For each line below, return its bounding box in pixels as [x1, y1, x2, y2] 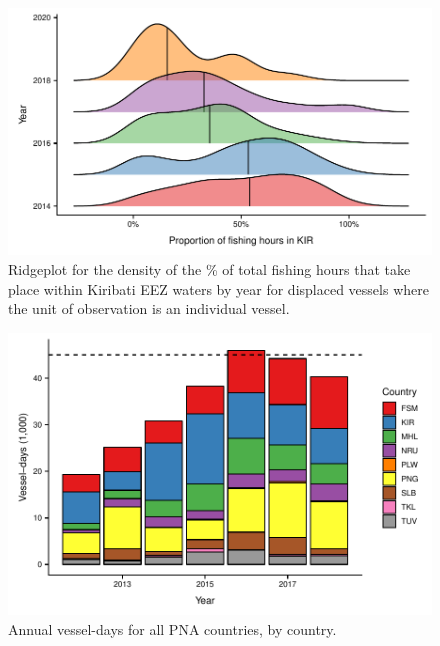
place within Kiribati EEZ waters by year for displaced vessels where [8, 278, 429, 299]
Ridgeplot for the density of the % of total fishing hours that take [8, 258, 411, 279]
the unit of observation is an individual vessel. [8, 298, 290, 319]
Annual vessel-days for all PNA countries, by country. [8, 618, 337, 639]
